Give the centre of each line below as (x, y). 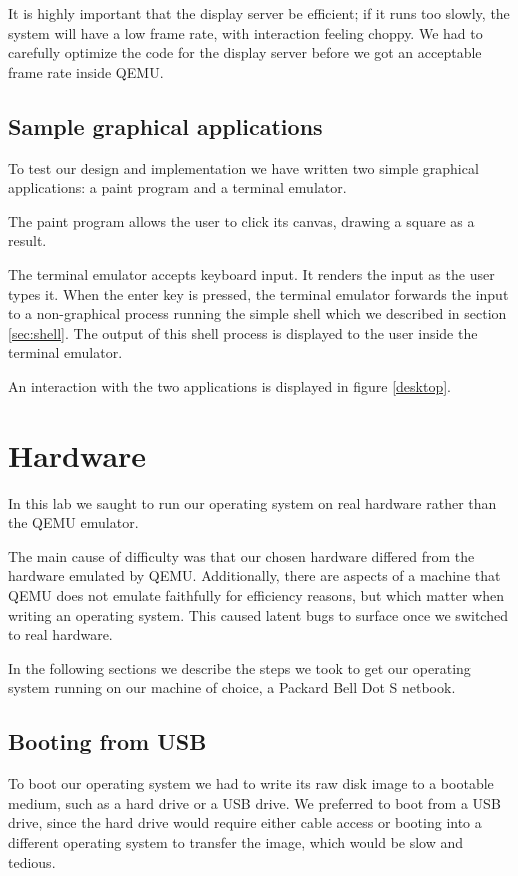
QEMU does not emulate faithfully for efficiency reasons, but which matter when (256, 595)
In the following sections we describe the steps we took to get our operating (239, 667)
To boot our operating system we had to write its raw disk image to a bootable (251, 783)
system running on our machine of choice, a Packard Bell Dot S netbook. (232, 687)
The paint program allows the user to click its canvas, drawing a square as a (241, 220)
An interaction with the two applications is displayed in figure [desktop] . (229, 385)
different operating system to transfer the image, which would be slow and (236, 841)
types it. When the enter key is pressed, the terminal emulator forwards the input (258, 293)
